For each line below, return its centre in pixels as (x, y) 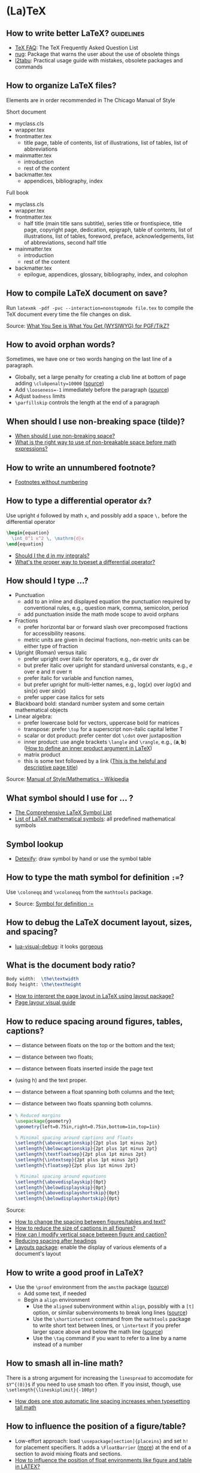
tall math (26, 1408)
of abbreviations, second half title (65, 242)
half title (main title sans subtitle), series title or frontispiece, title (103, 223)
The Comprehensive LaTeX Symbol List (63, 813)
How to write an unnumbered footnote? (81, 468)
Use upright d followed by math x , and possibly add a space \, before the (97, 515)
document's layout (38, 1254)
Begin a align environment (57, 1300)
